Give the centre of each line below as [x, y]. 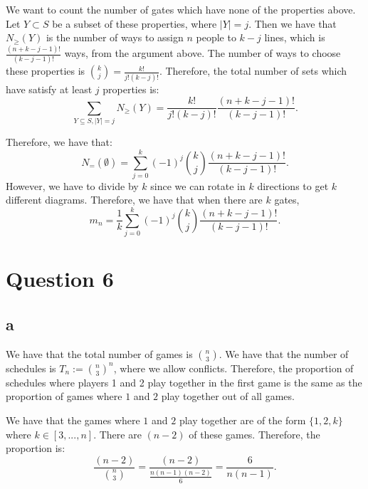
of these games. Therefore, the [254, 434]
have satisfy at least [49, 89]
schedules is [31, 368]
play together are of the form [242, 420]
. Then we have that [293, 23]
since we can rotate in [198, 185]
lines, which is [295, 37]
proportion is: [36, 448]
